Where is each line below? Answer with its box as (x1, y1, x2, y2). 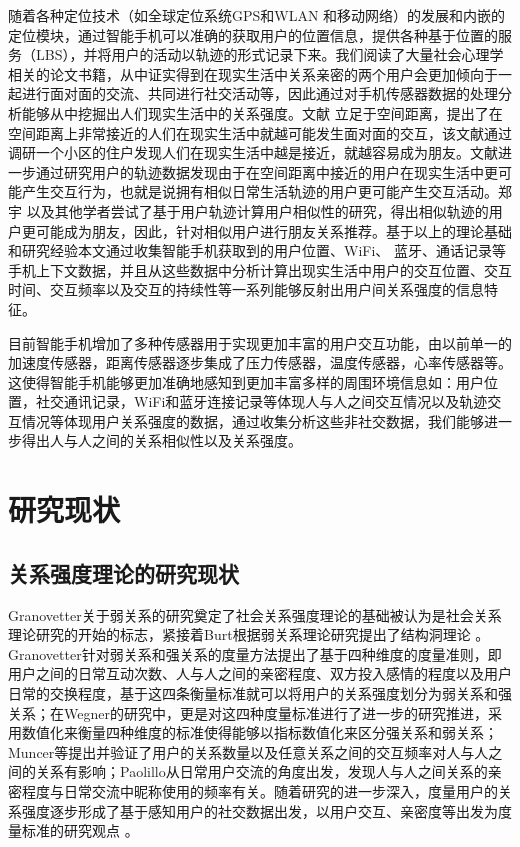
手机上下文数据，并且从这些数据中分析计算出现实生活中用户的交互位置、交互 (8, 259, 512, 280)
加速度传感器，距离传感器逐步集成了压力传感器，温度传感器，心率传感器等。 (8, 352, 512, 373)
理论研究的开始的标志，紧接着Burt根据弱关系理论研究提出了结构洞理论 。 (8, 624, 490, 645)
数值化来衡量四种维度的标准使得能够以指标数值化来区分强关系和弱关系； (21, 722, 498, 743)
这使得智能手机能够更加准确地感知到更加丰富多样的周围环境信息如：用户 (8, 371, 484, 392)
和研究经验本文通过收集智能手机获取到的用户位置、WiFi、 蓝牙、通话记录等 (8, 240, 506, 261)
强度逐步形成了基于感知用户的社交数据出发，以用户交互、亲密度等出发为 (21, 800, 498, 821)
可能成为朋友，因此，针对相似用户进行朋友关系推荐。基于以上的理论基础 (35, 220, 512, 241)
